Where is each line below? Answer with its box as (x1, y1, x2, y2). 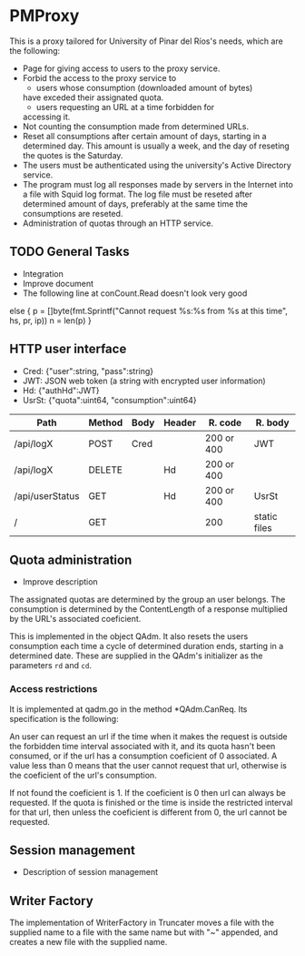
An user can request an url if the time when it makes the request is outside (9, 730, 288, 742)
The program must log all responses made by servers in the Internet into (22, 178, 293, 189)
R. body (255, 416, 290, 429)
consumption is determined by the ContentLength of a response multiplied (9, 604, 288, 615)
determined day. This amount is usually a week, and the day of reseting (22, 140, 290, 151)
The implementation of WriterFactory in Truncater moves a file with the (9, 917, 275, 929)
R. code (208, 416, 242, 429)
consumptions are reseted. (22, 208, 123, 219)
